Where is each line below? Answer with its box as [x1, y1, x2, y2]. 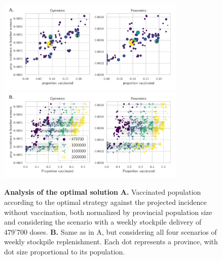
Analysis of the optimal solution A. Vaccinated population [4, 187, 201, 197]
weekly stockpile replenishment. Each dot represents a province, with [4, 236, 218, 247]
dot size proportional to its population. [4, 246, 125, 256]
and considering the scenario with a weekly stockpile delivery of [4, 216, 202, 227]
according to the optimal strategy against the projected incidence [4, 196, 207, 207]
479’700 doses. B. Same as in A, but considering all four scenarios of [4, 226, 217, 237]
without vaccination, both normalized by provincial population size [4, 206, 212, 217]
